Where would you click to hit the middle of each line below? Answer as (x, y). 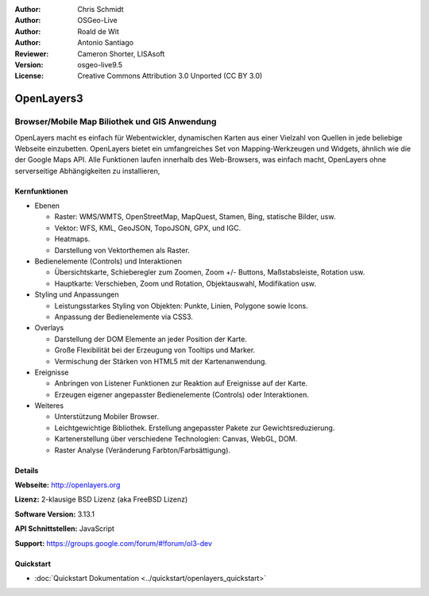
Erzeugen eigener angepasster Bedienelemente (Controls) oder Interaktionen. (182, 394)
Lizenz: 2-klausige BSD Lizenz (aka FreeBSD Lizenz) (101, 499)
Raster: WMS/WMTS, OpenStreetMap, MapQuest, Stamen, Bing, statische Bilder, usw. (195, 217)
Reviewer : (32, 54)
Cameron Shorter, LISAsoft (121, 54)
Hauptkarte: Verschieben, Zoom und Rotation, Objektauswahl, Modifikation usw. (186, 283)
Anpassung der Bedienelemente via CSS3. (124, 317)
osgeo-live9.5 (100, 64)
